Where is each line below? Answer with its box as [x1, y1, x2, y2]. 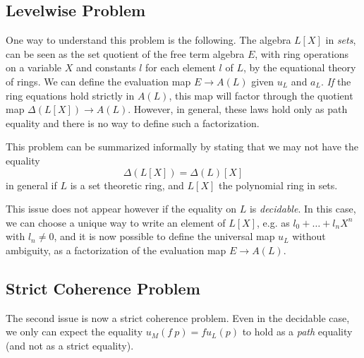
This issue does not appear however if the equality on [6, 201, 237, 216]
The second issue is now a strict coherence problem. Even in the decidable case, [6, 310, 350, 325]
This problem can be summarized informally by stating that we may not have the [6, 139, 359, 154]
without [292, 229, 326, 244]
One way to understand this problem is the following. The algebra [6, 32, 291, 47]
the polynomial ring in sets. [219, 177, 338, 192]
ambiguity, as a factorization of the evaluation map [6, 242, 226, 257]
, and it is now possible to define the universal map [54, 229, 275, 244]
